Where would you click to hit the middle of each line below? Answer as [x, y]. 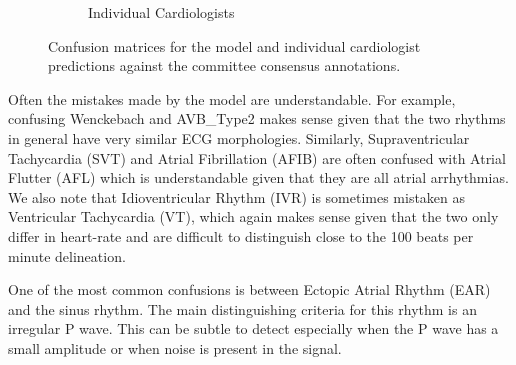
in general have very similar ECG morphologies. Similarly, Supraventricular [239, 137]
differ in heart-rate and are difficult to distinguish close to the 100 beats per [241, 235]
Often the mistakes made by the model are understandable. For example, [232, 98]
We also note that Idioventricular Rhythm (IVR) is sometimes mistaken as [237, 196]
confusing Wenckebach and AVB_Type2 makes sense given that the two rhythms [257, 118]
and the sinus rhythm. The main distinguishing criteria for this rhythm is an [242, 308]
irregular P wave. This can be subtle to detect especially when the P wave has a [253, 328]
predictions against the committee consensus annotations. [224, 65]
